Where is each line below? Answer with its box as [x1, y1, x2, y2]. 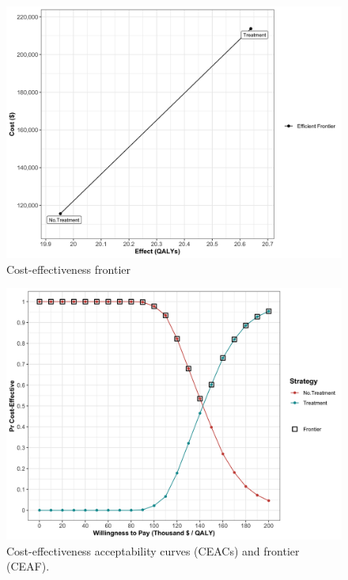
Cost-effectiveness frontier [6, 260, 130, 277]
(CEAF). [6, 558, 50, 574]
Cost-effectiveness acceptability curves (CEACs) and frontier [6, 542, 300, 559]
